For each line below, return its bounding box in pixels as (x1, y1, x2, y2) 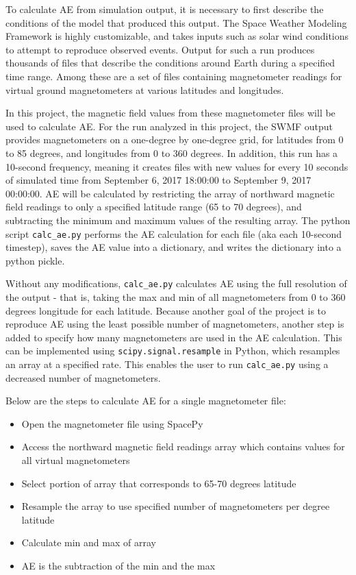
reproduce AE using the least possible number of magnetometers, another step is (5, 317, 344, 331)
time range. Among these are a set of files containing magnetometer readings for (5, 69, 342, 83)
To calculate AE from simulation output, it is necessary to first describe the (5, 2, 324, 16)
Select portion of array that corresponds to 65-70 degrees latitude (21, 476, 296, 490)
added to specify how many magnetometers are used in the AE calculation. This (5, 330, 342, 344)
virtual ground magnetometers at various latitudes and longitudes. (5, 82, 284, 97)
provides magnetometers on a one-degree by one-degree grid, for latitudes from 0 (5, 132, 344, 147)
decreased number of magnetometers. (5, 370, 161, 384)
